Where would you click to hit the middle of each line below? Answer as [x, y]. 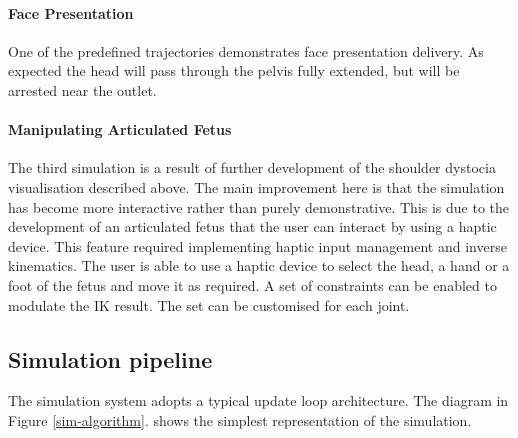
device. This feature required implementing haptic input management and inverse [257, 245]
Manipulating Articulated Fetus [120, 129]
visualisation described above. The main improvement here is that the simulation [256, 186]
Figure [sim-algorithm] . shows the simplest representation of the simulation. [240, 419]
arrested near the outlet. [82, 89]
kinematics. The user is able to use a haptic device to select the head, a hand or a [259, 265]
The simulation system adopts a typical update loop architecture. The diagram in [258, 400]
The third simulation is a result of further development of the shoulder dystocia [252, 167]
